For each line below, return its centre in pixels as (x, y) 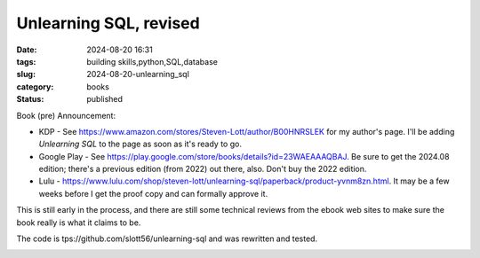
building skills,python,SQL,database (152, 61)
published (105, 99)
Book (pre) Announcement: (66, 115)
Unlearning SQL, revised (108, 23)
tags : (26, 61)
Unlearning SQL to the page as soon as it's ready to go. (140, 144)
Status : (30, 99)
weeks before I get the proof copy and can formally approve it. (153, 193)
